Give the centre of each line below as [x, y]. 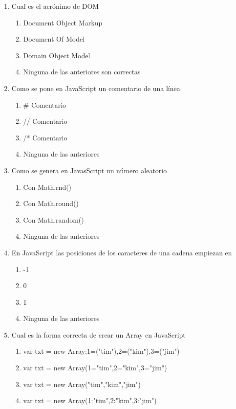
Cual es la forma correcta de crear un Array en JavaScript [98, 334]
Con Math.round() [51, 203]
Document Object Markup [63, 22]
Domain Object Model [57, 55]
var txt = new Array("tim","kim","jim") [82, 384]
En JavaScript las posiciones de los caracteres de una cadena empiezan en [122, 252]
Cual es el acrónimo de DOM [55, 6]
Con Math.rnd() [47, 187]
